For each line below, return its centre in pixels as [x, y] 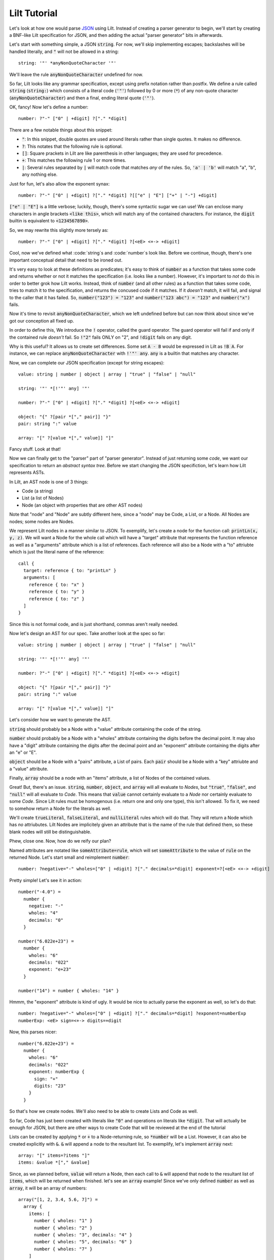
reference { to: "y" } [57, 592]
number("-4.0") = [39, 892]
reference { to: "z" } [57, 599]
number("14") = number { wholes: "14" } [69, 991]
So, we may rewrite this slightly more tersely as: [59, 230]
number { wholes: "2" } [63, 1228]
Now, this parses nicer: [33, 1032]
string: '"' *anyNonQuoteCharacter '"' [67, 63]
